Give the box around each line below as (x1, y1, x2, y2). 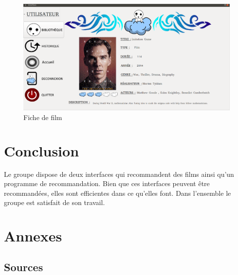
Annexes (4, 226, 62, 246)
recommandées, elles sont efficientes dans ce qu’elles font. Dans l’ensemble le (4, 188, 231, 198)
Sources (4, 259, 43, 274)
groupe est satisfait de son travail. (4, 197, 105, 207)
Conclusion (4, 140, 79, 160)
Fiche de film (23, 112, 62, 122)
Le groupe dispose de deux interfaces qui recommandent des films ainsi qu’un (4, 169, 234, 179)
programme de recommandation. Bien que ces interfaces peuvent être (4, 178, 210, 189)
